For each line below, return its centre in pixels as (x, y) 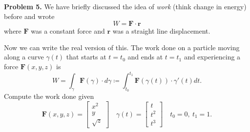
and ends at (145, 57)
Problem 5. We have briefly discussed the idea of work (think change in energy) (125, 6)
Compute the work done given (49, 96)
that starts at (86, 57)
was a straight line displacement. (161, 31)
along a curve (24, 57)
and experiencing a (212, 57)
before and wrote (29, 16)
